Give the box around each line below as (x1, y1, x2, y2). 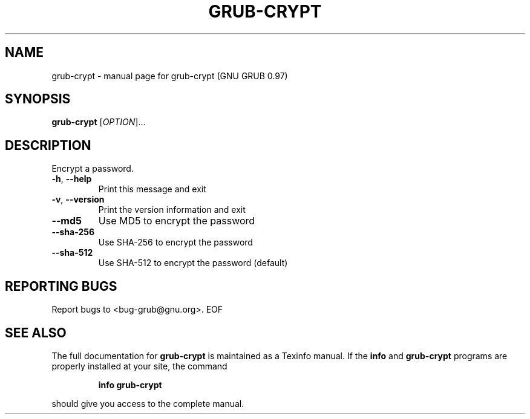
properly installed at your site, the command (51, 360, 227, 371)
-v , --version (51, 194, 105, 205)
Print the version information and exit (98, 204, 246, 215)
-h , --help (51, 174, 92, 184)
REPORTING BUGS (5, 278, 117, 294)
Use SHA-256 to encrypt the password (98, 237, 253, 248)
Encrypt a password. (51, 163, 134, 174)
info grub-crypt (98, 379, 162, 390)
